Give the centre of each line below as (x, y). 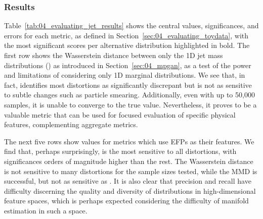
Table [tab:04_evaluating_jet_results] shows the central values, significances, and (131, 25)
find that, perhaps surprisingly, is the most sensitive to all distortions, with (120, 151)
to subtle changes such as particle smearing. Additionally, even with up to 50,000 (129, 95)
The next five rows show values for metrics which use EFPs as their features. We (129, 141)
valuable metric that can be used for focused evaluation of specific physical (120, 114)
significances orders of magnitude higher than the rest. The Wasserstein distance (129, 161)
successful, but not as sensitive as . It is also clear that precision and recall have (128, 181)
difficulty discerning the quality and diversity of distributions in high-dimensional (130, 190)
